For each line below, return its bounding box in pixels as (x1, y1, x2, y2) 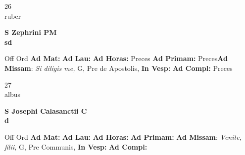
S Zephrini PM (4, 27, 57, 37)
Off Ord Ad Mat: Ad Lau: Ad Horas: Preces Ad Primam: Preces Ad (4, 53, 228, 63)
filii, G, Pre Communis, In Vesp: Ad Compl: (4, 141, 147, 152)
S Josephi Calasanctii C (4, 105, 87, 116)
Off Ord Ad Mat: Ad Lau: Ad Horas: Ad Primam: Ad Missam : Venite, (4, 131, 242, 142)
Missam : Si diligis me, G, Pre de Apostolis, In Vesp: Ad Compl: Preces (4, 62, 233, 73)
